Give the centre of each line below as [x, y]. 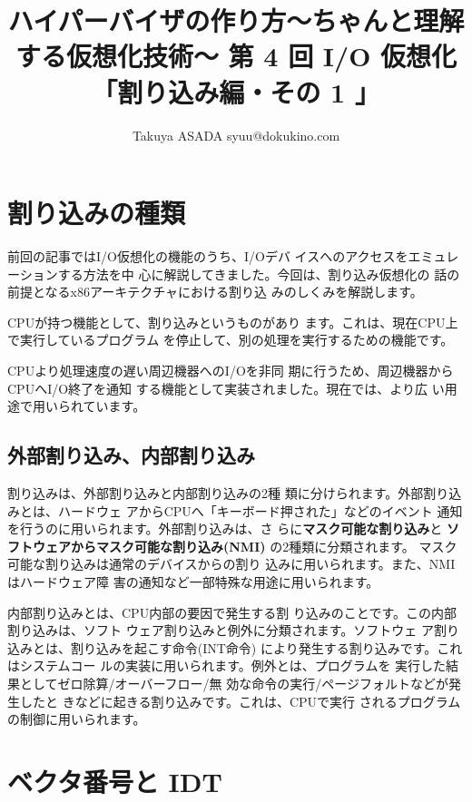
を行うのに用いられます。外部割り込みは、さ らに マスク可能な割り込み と [225, 528]
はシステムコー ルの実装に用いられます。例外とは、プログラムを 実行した [227, 665]
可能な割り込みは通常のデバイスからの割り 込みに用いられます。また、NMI [231, 564]
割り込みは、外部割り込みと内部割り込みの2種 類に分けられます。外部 [216, 492]
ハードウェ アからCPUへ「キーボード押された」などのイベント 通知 [260, 510]
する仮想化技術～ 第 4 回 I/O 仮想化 [236, 56]
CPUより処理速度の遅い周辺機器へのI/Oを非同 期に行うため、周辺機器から [231, 370]
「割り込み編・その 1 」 [236, 91]
